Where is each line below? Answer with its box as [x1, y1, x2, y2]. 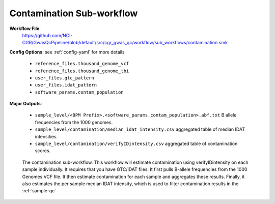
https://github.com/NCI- [22, 32, 73, 38]
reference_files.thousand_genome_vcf [35, 61, 129, 67]
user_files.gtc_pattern [35, 75, 94, 81]
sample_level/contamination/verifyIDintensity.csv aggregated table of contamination [35, 140, 238, 147]
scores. [35, 148, 51, 154]
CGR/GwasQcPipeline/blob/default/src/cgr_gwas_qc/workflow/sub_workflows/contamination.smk [22, 40, 228, 46]
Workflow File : [9, 25, 41, 32]
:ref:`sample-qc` [22, 188, 57, 194]
